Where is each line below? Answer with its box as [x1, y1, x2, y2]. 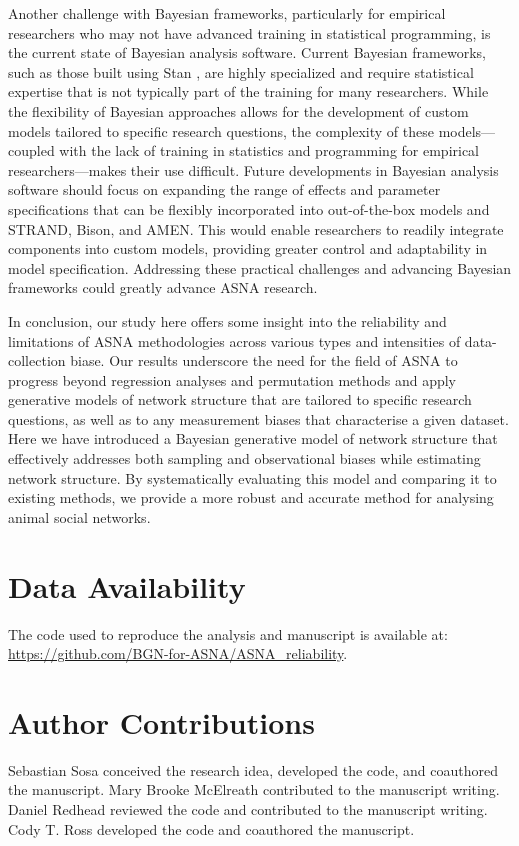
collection [8, 350, 66, 371]
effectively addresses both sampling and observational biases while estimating [8, 448, 481, 469]
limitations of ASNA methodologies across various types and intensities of [8, 330, 461, 351]
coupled [8, 140, 55, 161]
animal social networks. [8, 506, 151, 527]
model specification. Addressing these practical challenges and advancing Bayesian [8, 257, 512, 278]
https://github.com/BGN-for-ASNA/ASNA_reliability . [8, 643, 348, 664]
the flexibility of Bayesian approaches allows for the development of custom [8, 100, 469, 121]
